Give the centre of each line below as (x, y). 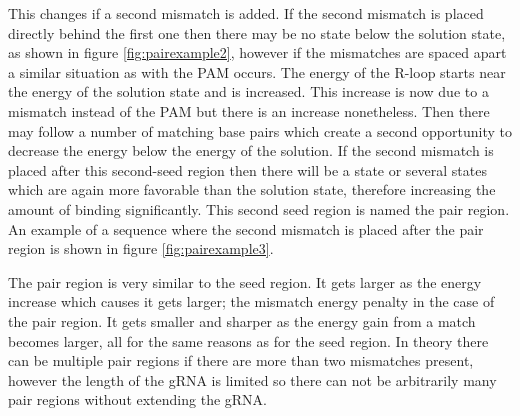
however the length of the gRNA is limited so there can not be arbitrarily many (252, 379)
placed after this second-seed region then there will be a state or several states (247, 169)
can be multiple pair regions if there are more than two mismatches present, (241, 360)
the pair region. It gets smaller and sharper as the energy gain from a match (242, 320)
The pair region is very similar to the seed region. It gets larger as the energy (245, 281)
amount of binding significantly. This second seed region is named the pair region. (259, 208)
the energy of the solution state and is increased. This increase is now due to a (248, 91)
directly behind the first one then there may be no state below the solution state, (257, 32)
